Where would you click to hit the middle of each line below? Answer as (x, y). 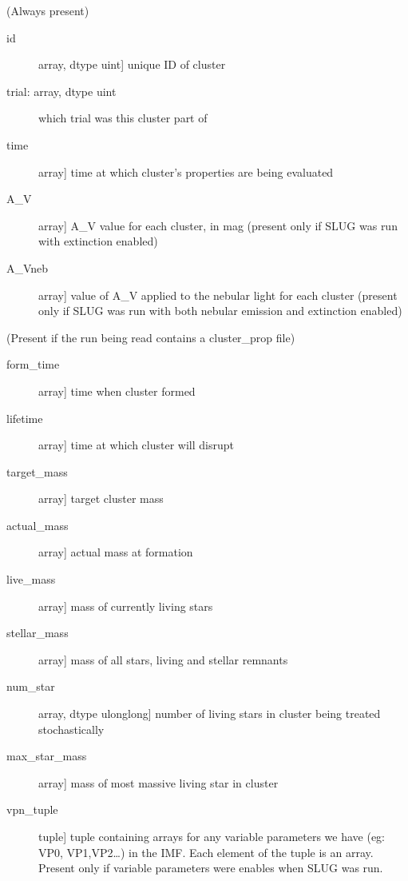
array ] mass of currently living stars (126, 606)
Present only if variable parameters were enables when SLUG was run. (211, 868)
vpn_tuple (32, 809)
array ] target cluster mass (101, 498)
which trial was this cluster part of (123, 118)
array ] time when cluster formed (117, 391)
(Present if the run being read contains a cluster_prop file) (151, 337)
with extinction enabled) (98, 241)
